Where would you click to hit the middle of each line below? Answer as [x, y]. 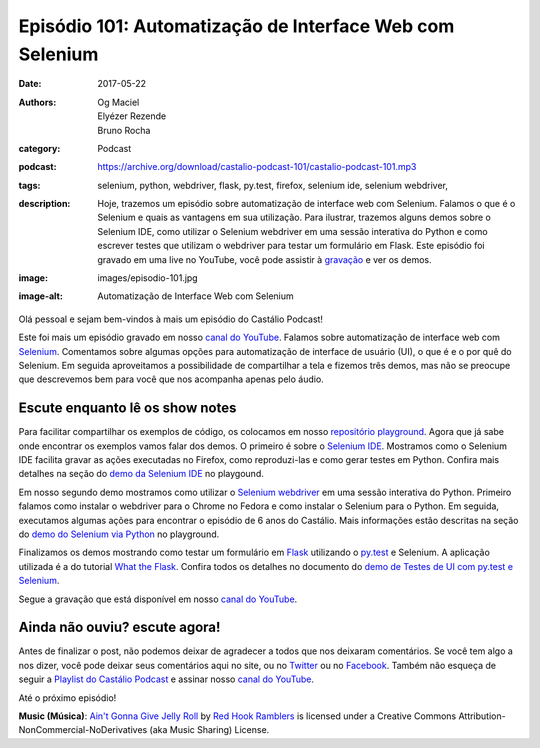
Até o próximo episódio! [67, 697]
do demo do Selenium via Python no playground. [119, 534]
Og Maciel [118, 102]
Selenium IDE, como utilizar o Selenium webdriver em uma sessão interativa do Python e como [293, 231]
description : [44, 204]
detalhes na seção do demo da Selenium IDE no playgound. [141, 474]
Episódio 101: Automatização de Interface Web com [236, 26]
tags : [29, 185]
